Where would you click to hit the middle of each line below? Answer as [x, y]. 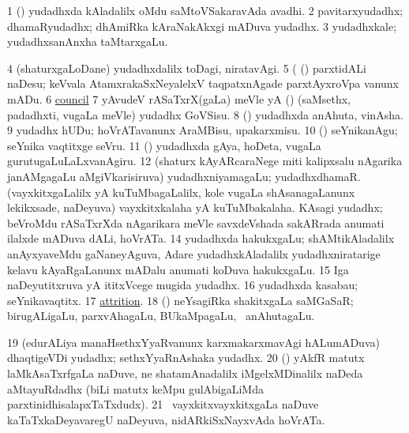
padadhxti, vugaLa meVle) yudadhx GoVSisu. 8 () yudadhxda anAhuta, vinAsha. [205, 114]
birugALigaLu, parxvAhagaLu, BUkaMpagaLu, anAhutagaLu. [161, 316]
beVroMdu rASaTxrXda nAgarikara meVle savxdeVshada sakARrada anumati [196, 222]
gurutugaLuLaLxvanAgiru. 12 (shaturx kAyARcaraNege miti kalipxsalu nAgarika [205, 161]
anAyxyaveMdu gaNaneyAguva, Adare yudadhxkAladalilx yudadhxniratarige [194, 253]
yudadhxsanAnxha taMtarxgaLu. [88, 41]
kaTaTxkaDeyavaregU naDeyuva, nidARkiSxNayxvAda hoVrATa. [166, 419]
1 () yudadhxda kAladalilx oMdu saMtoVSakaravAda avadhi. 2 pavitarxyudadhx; [205, 10]
